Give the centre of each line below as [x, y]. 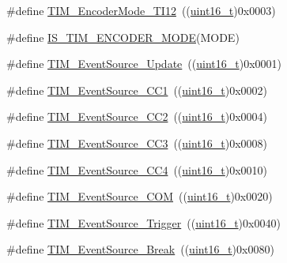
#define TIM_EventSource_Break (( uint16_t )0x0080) [140, 249]
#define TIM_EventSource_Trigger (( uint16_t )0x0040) [143, 222]
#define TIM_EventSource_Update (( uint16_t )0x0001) [144, 64]
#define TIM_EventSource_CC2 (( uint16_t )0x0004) [137, 116]
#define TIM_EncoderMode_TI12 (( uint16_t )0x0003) [141, 10]
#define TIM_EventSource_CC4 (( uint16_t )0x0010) [137, 169]
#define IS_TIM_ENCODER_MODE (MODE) [123, 37]
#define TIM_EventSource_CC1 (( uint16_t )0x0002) [137, 90]
